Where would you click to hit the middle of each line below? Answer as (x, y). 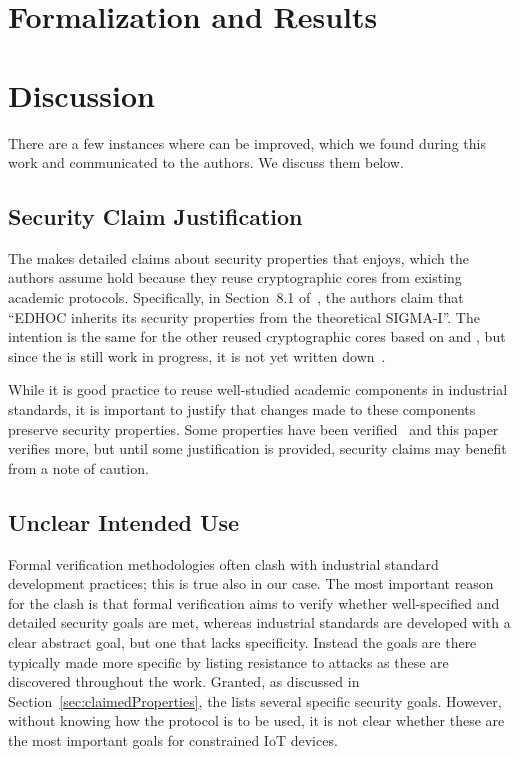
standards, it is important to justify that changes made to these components (242, 409)
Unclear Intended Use (124, 521)
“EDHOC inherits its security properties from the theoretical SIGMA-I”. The (244, 316)
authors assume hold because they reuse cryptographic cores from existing (235, 277)
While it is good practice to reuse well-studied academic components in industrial (258, 389)
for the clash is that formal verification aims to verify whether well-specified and (254, 602)
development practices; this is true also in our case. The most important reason (251, 583)
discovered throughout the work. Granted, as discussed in (184, 681)
